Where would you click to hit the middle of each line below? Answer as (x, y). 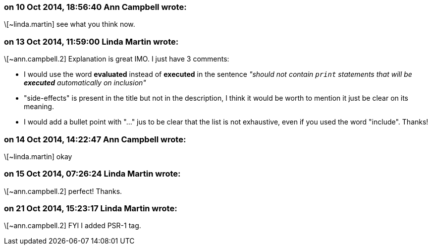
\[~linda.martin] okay (38, 156)
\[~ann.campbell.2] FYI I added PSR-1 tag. (73, 226)
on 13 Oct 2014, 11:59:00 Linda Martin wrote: (91, 41)
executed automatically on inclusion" (85, 83)
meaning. (39, 107)
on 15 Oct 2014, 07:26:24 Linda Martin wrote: (92, 174)
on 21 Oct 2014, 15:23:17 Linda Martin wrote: (91, 208)
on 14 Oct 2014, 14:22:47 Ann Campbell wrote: (95, 139)
